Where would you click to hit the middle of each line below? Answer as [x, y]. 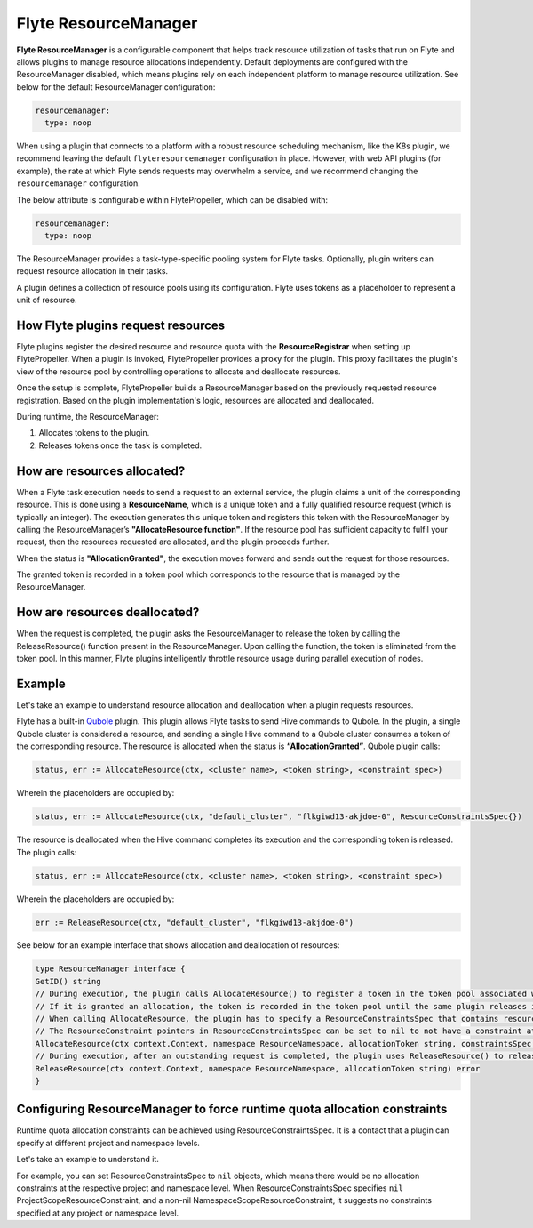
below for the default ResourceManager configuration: [116, 87]
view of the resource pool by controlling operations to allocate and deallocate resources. [179, 371]
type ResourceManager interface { [110, 969]
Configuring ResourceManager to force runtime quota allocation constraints [232, 1109]
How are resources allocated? [101, 471]
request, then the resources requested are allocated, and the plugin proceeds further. [173, 542]
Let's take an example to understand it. [88, 1160]
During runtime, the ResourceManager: [88, 417]
